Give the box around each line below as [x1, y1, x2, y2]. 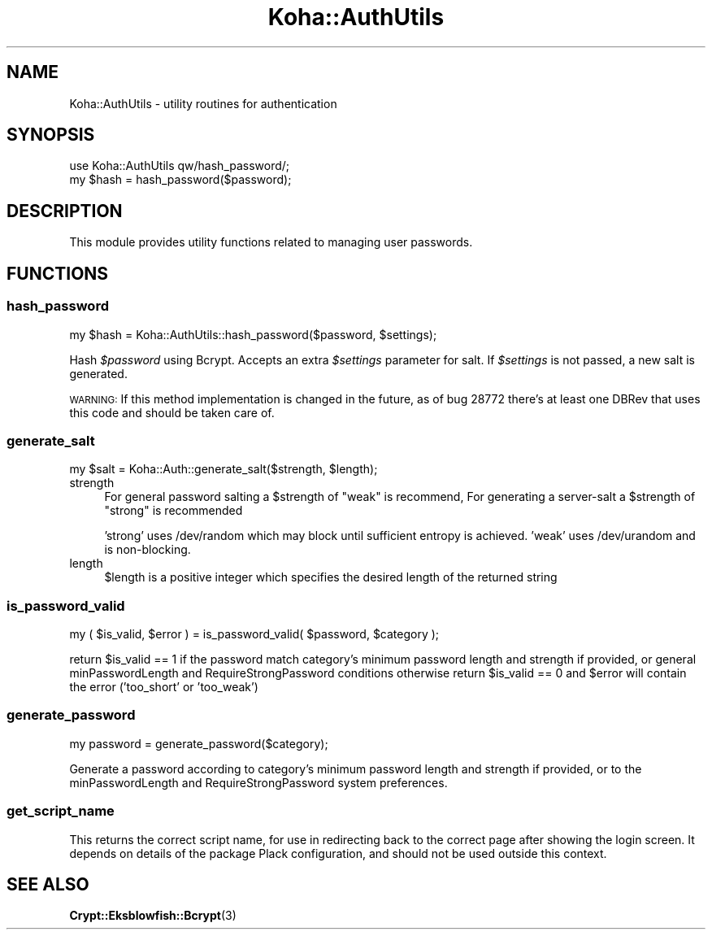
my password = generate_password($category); [69, 736, 328, 751]
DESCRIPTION [7, 200, 123, 221]
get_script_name [7, 803, 115, 820]
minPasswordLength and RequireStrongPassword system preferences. [69, 775, 448, 790]
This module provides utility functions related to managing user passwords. [69, 235, 473, 250]
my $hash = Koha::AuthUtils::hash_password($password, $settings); [69, 327, 437, 342]
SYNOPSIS [7, 124, 95, 146]
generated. [69, 366, 128, 381]
